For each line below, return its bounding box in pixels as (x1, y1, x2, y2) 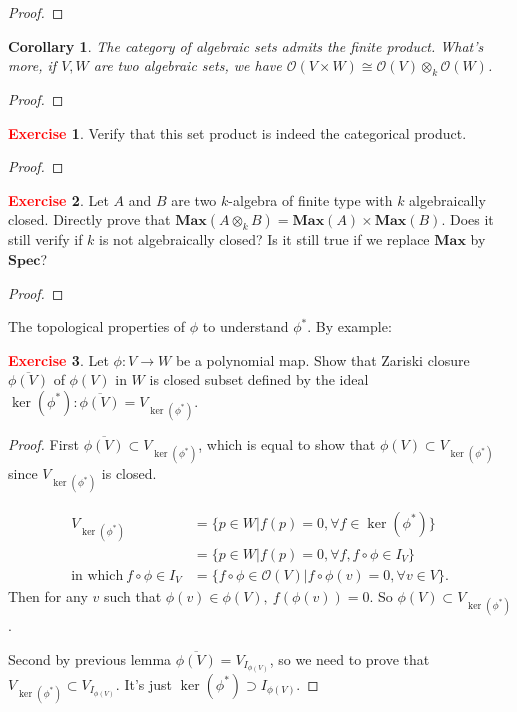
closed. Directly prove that (8, 209, 171, 230)
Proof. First (8, 434, 80, 455)
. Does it (441, 209, 494, 230)
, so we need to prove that (269, 648, 430, 669)
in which (71, 568, 124, 583)
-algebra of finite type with (228, 189, 393, 210)
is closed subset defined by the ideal (149, 369, 369, 390)
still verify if (8, 229, 83, 250)
